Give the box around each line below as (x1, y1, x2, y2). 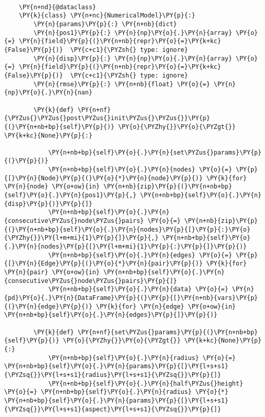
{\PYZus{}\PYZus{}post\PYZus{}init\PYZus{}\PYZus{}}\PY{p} (4, 115, 210, 122)
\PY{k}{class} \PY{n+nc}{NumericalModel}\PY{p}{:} (18, 12, 196, 20)
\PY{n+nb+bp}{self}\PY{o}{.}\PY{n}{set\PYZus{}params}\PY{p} (48, 148, 262, 156)
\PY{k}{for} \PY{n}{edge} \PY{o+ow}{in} (96, 302, 236, 310)
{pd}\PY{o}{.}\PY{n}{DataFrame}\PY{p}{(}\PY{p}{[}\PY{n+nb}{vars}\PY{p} (4, 294, 258, 301)
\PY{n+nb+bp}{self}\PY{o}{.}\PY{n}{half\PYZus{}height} (48, 380, 243, 387)
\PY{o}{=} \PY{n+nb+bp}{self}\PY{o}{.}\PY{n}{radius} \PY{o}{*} (4, 388, 229, 396)
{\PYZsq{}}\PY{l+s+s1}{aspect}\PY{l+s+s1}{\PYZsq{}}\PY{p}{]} (4, 405, 221, 413)
